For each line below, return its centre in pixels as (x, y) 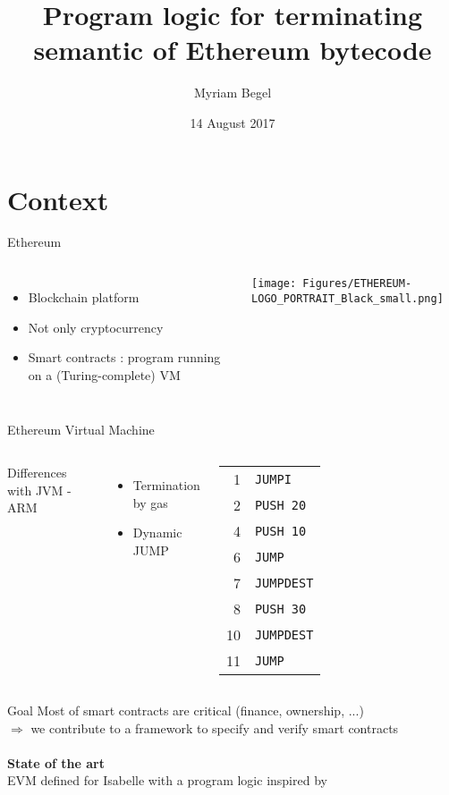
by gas (150, 502)
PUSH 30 (280, 609)
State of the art (56, 762)
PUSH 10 (280, 531)
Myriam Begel (233, 93)
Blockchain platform (84, 297)
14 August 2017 (233, 122)
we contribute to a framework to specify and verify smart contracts (215, 727)
